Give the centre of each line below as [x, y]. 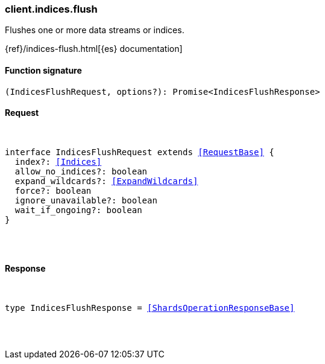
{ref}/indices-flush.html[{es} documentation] [94, 49]
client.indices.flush [51, 9]
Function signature [43, 70]
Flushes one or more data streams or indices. [95, 30]
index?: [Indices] [58, 161]
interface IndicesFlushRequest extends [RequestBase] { [140, 152]
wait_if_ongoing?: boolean [78, 210]
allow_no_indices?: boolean [81, 171]
